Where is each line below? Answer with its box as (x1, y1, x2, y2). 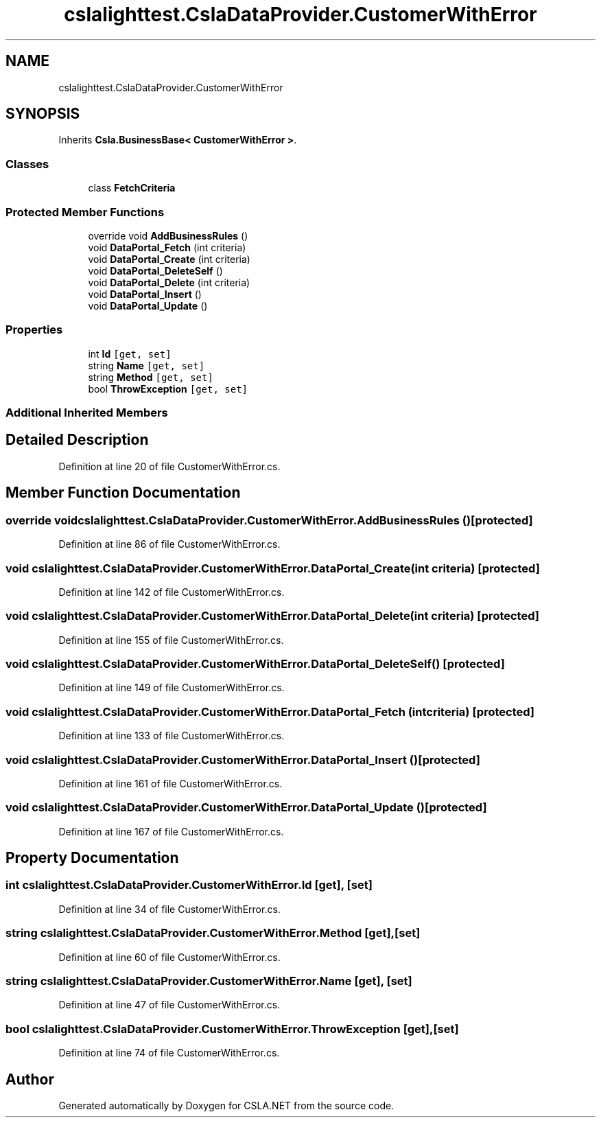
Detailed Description (5, 431, 149, 449)
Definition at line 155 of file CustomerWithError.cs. (58, 634, 284, 646)
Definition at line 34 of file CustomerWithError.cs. (58, 903, 281, 915)
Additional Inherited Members (5, 406, 168, 420)
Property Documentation (5, 849, 179, 867)
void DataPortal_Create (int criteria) (88, 253, 250, 265)
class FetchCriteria (88, 182, 176, 194)
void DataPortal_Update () (88, 299, 208, 312)
